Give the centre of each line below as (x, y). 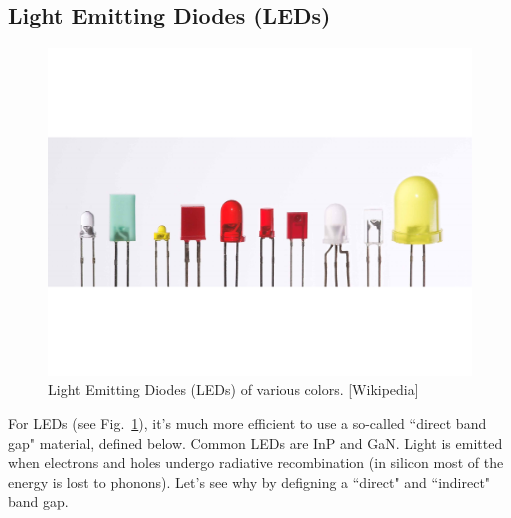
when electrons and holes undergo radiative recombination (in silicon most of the (256, 462)
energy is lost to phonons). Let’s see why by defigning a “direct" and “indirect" (249, 481)
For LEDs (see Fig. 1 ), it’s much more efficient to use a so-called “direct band (247, 422)
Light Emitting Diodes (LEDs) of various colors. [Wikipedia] (233, 389)
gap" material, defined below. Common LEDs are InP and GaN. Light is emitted (255, 442)
